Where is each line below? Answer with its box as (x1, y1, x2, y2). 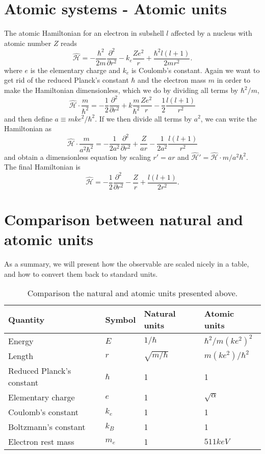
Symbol (105, 313, 136, 325)
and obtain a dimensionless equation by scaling (4, 151, 151, 162)
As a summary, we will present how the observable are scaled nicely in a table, (4, 258, 249, 269)
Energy (8, 334, 34, 347)
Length (8, 350, 34, 362)
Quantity (8, 313, 45, 325)
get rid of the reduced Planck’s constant (4, 75, 129, 85)
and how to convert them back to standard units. (4, 268, 158, 279)
